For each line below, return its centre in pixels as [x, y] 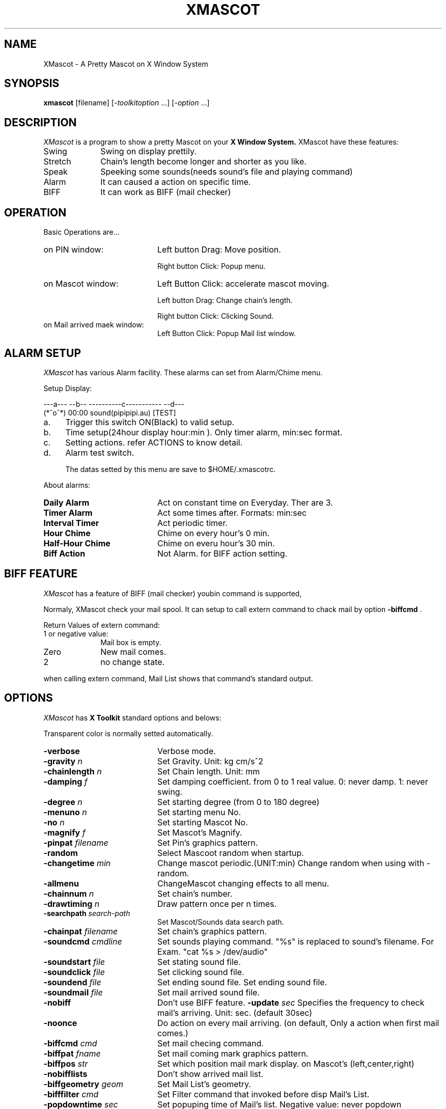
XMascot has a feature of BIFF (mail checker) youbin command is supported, [173, 593]
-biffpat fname [72, 1053]
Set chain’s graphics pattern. [212, 931]
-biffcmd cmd [70, 1043]
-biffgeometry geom [83, 1084]
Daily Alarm [66, 502]
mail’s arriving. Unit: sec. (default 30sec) [235, 1013]
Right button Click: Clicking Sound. [216, 316]
